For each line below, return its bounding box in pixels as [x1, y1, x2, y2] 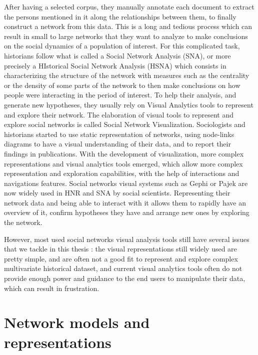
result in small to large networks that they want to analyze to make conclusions [4, 30, 248, 41]
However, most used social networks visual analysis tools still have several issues [4, 233, 249, 244]
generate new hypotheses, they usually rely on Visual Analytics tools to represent [4, 99, 253, 109]
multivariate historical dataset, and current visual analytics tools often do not [4, 263, 242, 273]
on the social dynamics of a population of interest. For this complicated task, [4, 40, 240, 51]
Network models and [4, 312, 150, 332]
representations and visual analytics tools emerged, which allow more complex [4, 158, 243, 168]
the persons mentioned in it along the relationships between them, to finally [4, 11, 236, 21]
